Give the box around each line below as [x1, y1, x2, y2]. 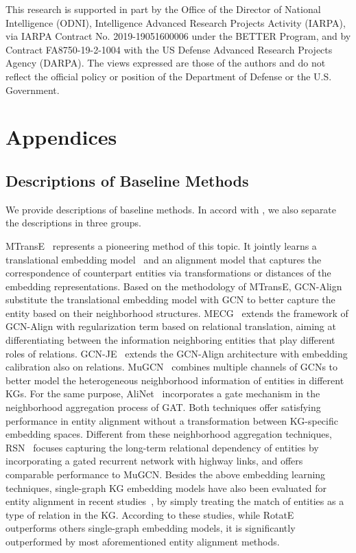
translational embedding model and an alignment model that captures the [5, 252, 322, 266]
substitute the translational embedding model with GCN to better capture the [5, 292, 335, 307]
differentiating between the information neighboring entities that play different [5, 333, 335, 347]
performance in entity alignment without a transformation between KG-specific [5, 413, 338, 427]
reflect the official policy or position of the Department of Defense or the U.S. [5, 69, 332, 83]
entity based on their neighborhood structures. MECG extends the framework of [5, 305, 348, 320]
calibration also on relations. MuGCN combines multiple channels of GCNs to [5, 360, 338, 374]
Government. [5, 82, 60, 97]
